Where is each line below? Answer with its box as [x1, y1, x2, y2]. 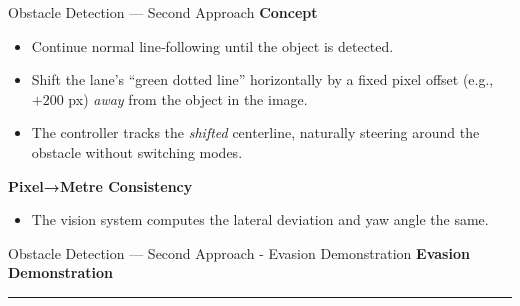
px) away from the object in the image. [68, 88, 308, 109]
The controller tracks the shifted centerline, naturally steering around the [31, 122, 480, 143]
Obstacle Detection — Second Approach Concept [8, 2, 318, 22]
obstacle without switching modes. [31, 141, 243, 162]
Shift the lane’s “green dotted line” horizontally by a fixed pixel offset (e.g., [31, 69, 494, 90]
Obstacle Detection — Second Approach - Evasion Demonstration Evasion [8, 242, 470, 263]
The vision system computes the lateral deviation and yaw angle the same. [31, 209, 489, 230]
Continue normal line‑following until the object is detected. [31, 35, 394, 56]
